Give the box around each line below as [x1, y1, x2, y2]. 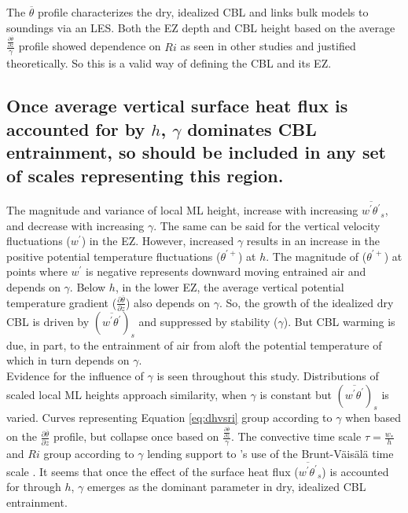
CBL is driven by [6, 313, 90, 330]
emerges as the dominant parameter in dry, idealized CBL [86, 478, 366, 495]
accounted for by [6, 116, 145, 141]
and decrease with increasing [6, 217, 145, 233]
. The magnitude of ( [266, 247, 367, 264]
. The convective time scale [230, 428, 362, 445]
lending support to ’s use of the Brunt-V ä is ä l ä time [147, 445, 394, 462]
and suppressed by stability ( [138, 313, 278, 330]
